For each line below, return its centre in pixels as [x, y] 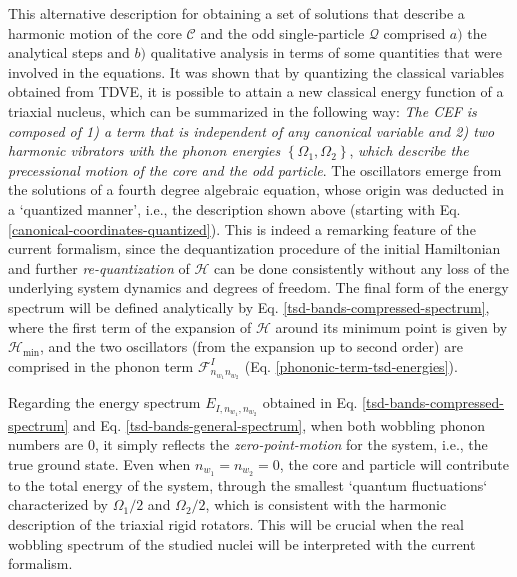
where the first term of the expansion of [130, 326]
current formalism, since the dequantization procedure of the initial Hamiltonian [254, 248]
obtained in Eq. [310, 402]
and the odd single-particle [282, 32]
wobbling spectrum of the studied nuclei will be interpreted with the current [242, 543]
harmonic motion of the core [95, 32]
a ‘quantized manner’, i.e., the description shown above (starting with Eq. [234, 208]
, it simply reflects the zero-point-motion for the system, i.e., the [291, 444]
